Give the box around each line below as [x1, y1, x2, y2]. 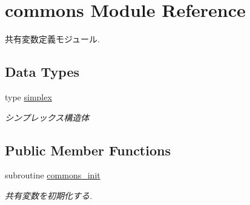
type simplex [5, 90, 52, 103]
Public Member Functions [5, 140, 171, 159]
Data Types [5, 62, 79, 81]
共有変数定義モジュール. [5, 33, 100, 45]
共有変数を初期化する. [5, 189, 93, 201]
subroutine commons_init [5, 169, 100, 181]
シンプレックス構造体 [5, 111, 90, 123]
